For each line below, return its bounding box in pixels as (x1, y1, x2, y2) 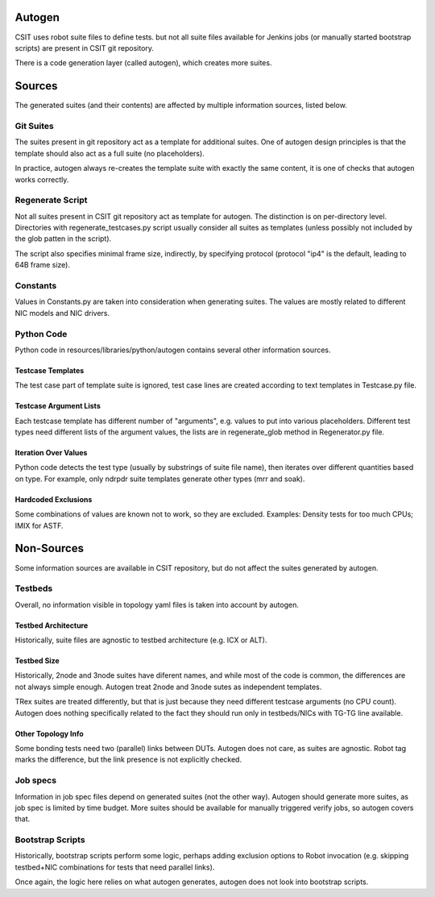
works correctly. (14, 174, 69, 185)
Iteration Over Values (14, 448, 88, 458)
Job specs (14, 774, 56, 786)
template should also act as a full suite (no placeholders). (14, 148, 205, 158)
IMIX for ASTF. (14, 521, 64, 530)
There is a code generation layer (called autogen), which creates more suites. (14, 58, 272, 68)
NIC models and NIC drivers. (14, 308, 110, 318)
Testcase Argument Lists (14, 401, 101, 411)
